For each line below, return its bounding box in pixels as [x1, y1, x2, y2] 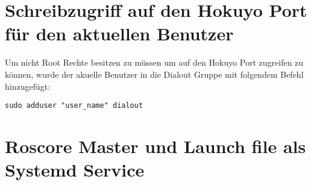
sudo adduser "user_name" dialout [5, 101, 143, 110]
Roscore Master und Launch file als [5, 133, 306, 158]
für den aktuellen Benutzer [5, 21, 234, 46]
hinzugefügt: [5, 80, 51, 92]
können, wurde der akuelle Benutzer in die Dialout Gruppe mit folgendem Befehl [5, 67, 304, 80]
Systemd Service [5, 157, 145, 182]
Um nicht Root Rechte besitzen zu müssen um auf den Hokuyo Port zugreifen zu [5, 56, 304, 69]
